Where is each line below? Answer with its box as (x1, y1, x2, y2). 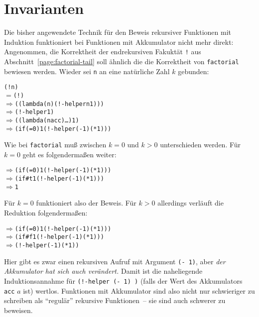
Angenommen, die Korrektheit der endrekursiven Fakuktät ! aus (4, 46, 201, 57)
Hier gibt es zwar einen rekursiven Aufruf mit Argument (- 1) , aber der (4, 256, 226, 266)
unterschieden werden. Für (160, 139, 241, 150)
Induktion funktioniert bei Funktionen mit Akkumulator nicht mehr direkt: (4, 36, 234, 47)
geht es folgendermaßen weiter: (22, 149, 117, 159)
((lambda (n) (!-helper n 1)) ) (14, 100, 104, 107)
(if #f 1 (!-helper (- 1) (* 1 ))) (14, 233, 104, 241)
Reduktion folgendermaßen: (4, 208, 88, 218)
